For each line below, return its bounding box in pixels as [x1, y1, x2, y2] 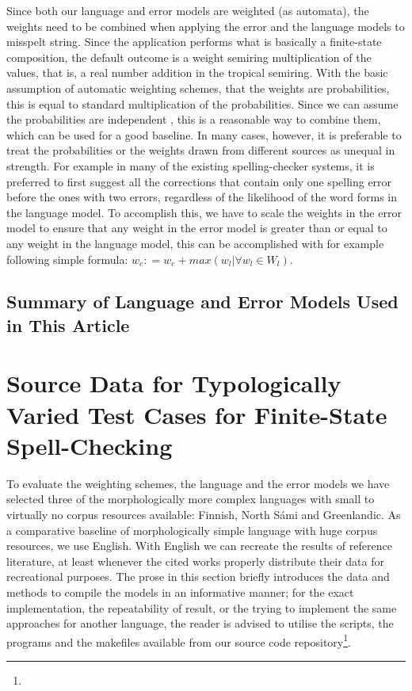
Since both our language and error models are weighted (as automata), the [6, 2, 369, 18]
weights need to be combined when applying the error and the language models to [6, 17, 405, 34]
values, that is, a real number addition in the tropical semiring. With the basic [6, 64, 388, 81]
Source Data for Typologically [6, 367, 341, 399]
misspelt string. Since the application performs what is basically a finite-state [6, 33, 382, 50]
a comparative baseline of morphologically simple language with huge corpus [6, 521, 378, 538]
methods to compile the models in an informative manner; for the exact [6, 583, 354, 600]
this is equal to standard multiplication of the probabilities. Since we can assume [6, 95, 399, 112]
